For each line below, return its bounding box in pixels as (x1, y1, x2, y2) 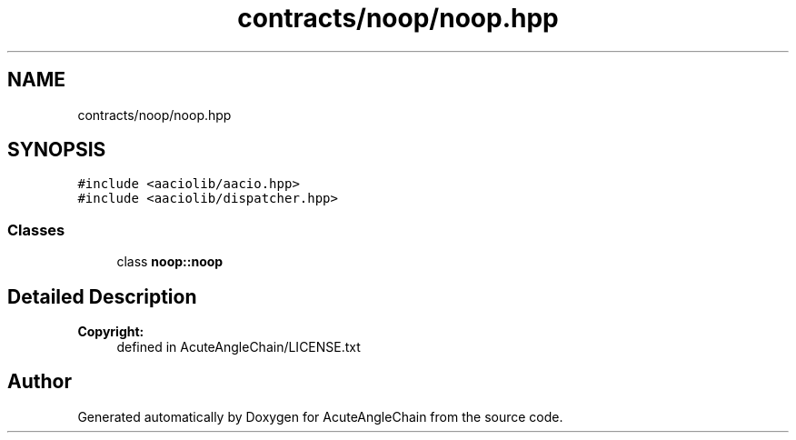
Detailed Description (7, 285, 197, 308)
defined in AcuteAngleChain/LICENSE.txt (116, 339, 361, 355)
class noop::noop (116, 254, 224, 270)
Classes (7, 220, 65, 239)
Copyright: (77, 324, 144, 340)
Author (7, 370, 72, 394)
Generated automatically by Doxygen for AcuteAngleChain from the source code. (77, 408, 563, 425)
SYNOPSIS (7, 138, 106, 162)
